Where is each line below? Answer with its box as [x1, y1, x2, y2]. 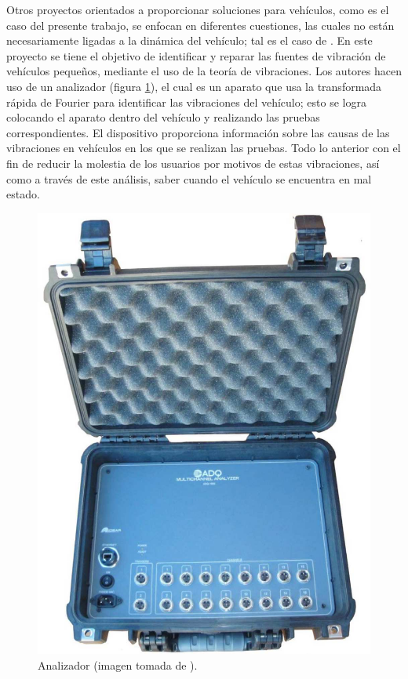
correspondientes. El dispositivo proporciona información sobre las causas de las [6, 124, 390, 140]
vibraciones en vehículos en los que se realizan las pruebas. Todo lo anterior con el [6, 140, 401, 156]
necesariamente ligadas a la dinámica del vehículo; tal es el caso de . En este [6, 32, 373, 49]
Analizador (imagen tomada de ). [38, 656, 198, 673]
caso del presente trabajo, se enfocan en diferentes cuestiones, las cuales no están [6, 16, 395, 33]
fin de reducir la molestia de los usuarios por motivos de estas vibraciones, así [6, 154, 380, 171]
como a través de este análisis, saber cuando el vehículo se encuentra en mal [6, 170, 372, 187]
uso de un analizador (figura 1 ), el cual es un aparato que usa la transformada [6, 78, 382, 94]
